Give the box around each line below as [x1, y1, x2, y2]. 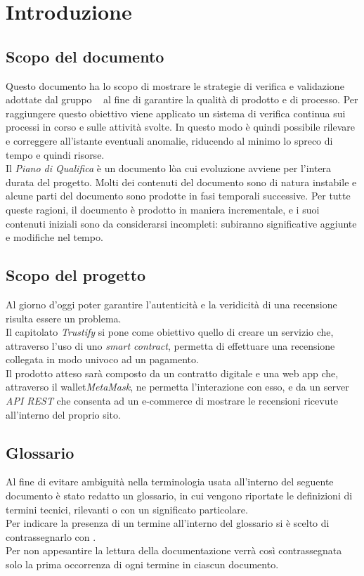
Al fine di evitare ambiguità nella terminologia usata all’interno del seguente [6, 474, 334, 489]
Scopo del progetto [6, 264, 146, 286]
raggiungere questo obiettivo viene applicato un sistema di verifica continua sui [6, 105, 346, 120]
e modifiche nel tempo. [6, 230, 103, 244]
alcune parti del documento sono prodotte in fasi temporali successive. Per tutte [6, 188, 351, 203]
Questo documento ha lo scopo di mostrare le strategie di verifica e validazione [6, 78, 344, 93]
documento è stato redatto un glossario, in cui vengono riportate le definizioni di [6, 488, 353, 503]
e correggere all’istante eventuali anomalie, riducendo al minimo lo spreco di [6, 133, 333, 148]
